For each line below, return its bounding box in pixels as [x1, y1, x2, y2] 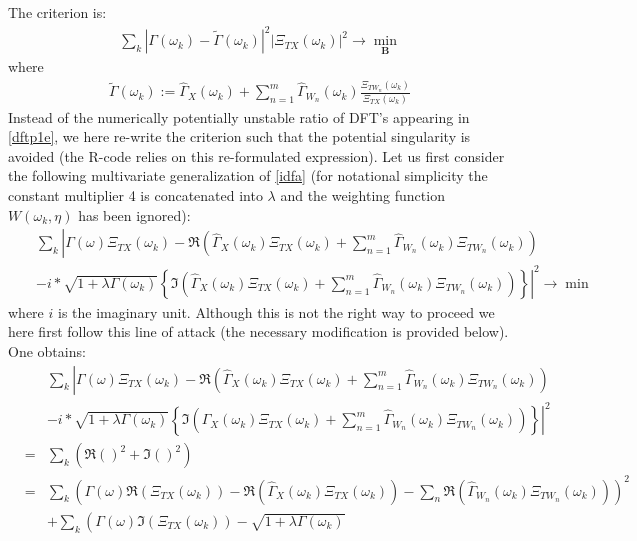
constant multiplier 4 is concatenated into [8, 185, 263, 206]
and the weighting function [280, 185, 445, 206]
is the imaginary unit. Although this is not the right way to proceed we [57, 301, 495, 322]
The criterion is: [8, 2, 107, 22]
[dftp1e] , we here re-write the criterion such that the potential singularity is [8, 126, 471, 147]
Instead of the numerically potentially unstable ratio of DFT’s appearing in [8, 106, 470, 127]
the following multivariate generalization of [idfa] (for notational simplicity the [8, 165, 488, 186]
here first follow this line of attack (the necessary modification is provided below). [8, 321, 509, 342]
